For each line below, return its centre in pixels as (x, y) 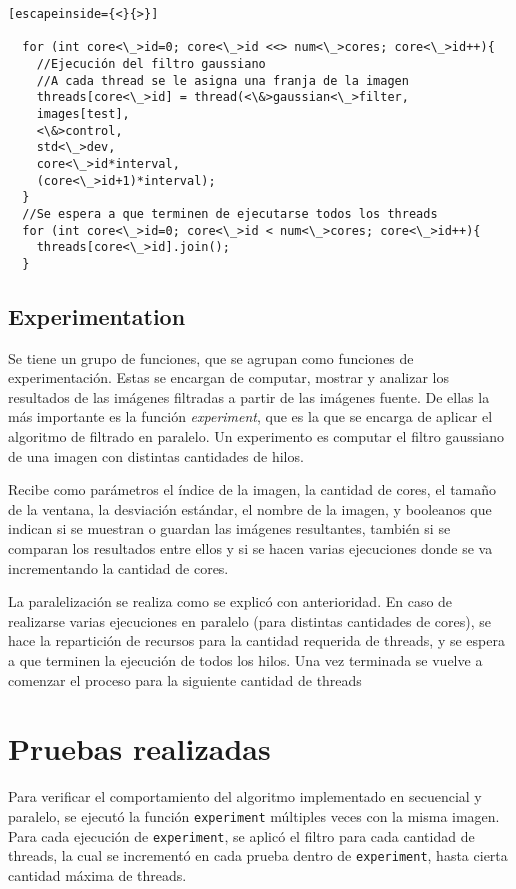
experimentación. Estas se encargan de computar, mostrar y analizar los (229, 377)
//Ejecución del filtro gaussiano (151, 63)
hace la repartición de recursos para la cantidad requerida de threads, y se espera (256, 640)
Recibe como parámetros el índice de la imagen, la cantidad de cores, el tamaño (252, 489)
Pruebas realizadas (139, 748)
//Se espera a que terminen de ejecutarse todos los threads (230, 213)
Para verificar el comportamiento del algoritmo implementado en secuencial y (245, 796)
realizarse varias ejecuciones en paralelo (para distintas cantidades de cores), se (250, 620)
